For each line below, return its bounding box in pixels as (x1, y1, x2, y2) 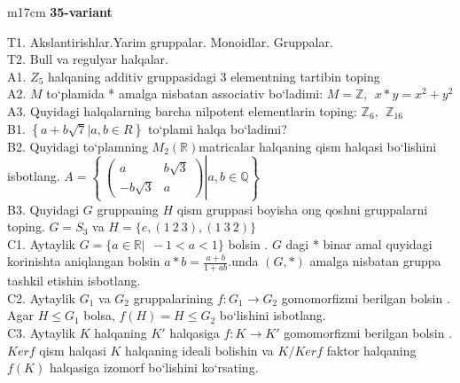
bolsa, (83, 306, 115, 324)
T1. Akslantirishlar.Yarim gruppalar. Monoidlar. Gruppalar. (7, 32, 333, 51)
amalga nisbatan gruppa (309, 252, 441, 270)
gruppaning (97, 199, 159, 218)
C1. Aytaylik (7, 234, 76, 253)
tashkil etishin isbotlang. (7, 271, 141, 290)
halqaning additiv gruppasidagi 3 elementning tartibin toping (47, 66, 380, 85)
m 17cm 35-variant (7, 3, 113, 20)
